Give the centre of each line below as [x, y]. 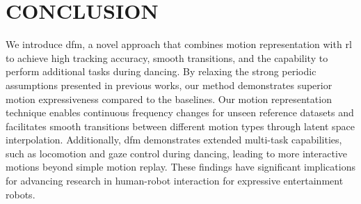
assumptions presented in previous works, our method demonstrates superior [169, 85]
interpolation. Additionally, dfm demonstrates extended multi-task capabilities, [174, 140]
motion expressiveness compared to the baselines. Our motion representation [169, 99]
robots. [21, 194]
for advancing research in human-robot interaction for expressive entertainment [175, 181]
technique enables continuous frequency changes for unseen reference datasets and [180, 112]
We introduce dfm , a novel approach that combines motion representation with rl [179, 44]
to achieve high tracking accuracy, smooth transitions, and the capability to [167, 57]
